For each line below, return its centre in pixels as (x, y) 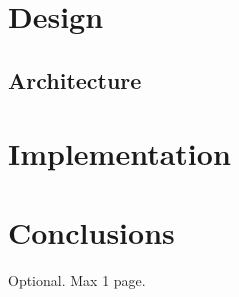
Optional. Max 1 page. (77, 279)
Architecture (75, 79)
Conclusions (91, 231)
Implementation (119, 153)
